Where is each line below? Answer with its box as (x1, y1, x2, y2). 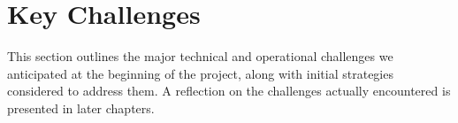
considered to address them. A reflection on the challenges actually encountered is (7, 81, 451, 100)
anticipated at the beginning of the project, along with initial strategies (7, 64, 393, 82)
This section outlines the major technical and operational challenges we (7, 47, 393, 65)
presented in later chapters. (7, 98, 155, 117)
